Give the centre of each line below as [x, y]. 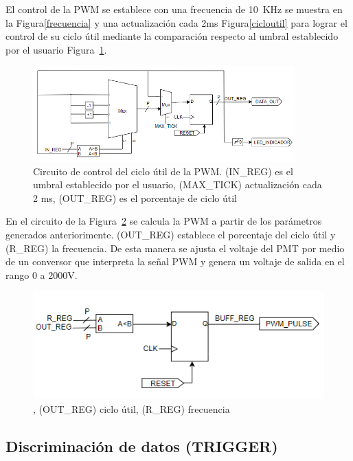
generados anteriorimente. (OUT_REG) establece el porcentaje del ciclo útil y [171, 234]
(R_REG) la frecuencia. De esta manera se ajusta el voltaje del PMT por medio [175, 248]
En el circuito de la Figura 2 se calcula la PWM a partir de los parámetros [164, 221]
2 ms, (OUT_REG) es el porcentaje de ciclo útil [135, 198]
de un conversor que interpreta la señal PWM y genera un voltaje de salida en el [175, 261]
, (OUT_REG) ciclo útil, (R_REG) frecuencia [132, 408]
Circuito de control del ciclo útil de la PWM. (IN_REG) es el [163, 171]
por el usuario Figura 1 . [56, 49]
